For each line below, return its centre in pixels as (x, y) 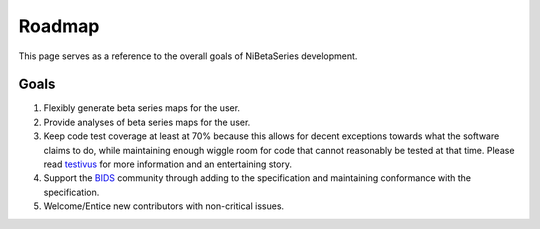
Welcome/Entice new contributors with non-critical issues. (164, 206)
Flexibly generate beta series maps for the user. (141, 108)
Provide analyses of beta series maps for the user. (147, 122)
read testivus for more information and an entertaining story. (167, 164)
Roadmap (59, 26)
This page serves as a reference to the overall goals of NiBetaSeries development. (188, 56)
